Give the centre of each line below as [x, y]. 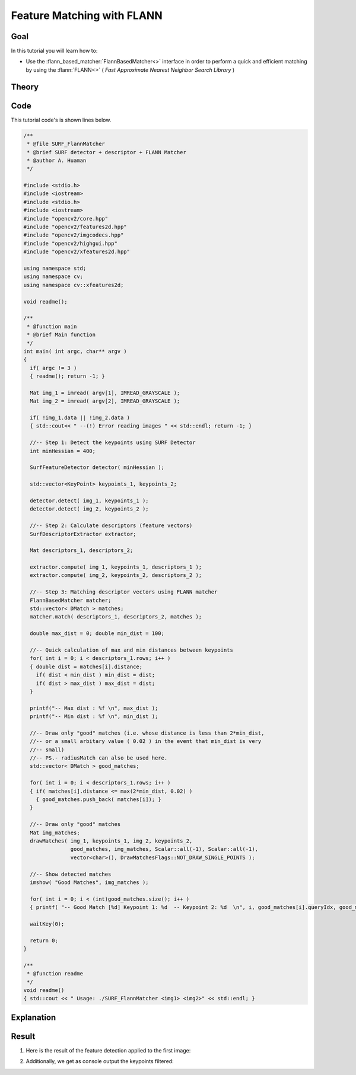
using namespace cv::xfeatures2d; [74, 285]
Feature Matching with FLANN [87, 15]
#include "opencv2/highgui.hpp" [71, 243]
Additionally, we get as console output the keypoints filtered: [100, 1061]
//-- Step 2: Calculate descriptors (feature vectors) [111, 526]
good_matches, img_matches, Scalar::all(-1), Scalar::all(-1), [164, 849]
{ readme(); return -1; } [67, 376]
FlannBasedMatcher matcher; [71, 600]
